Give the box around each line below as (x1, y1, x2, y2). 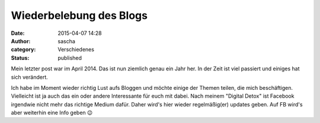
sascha (57, 37, 75, 44)
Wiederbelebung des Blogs (11, 9, 148, 22)
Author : (11, 37, 31, 44)
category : (11, 46, 36, 53)
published (57, 54, 82, 61)
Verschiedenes (57, 46, 95, 53)
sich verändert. (11, 73, 48, 80)
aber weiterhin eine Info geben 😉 (11, 109, 93, 116)
